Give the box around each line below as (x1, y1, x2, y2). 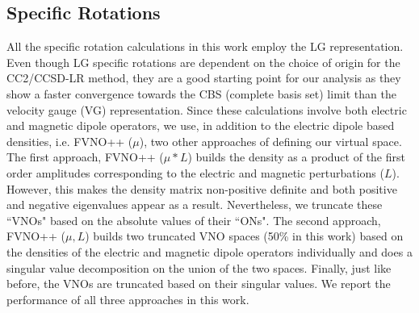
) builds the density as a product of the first (187, 148, 405, 165)
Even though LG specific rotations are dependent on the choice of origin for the (6, 53, 400, 70)
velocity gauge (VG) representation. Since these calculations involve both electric (6, 101, 407, 118)
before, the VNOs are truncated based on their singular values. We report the (6, 275, 391, 292)
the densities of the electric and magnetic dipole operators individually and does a (6, 243, 413, 260)
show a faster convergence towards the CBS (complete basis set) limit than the (6, 85, 396, 102)
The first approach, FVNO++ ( (6, 148, 164, 165)
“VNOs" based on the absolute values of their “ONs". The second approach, (6, 211, 381, 228)
